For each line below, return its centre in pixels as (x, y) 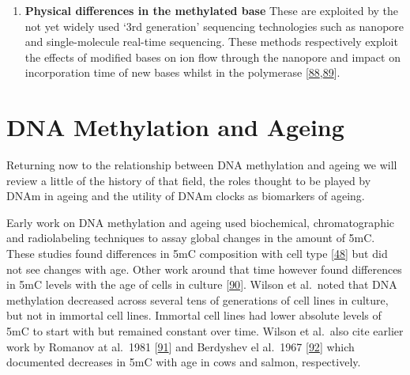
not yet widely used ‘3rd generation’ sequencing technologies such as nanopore (214, 26)
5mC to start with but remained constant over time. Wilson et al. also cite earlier (205, 331)
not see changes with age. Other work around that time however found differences (204, 269)
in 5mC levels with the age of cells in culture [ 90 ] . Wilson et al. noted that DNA (202, 284)
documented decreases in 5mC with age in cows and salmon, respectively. (184, 362)
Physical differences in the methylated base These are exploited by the (212, 10)
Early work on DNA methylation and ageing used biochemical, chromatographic (201, 222)
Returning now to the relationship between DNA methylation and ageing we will (202, 165)
